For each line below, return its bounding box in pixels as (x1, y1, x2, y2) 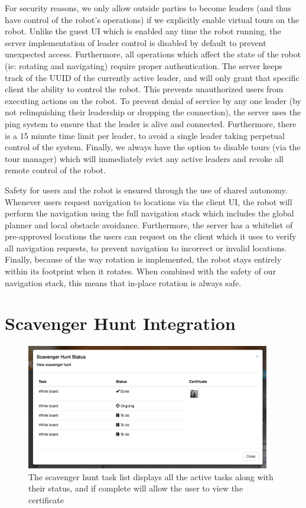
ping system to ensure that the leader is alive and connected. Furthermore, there (5, 117, 297, 130)
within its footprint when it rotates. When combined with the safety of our (5, 265, 276, 277)
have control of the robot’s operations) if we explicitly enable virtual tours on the (5, 13, 300, 25)
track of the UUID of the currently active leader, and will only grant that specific (5, 71, 300, 83)
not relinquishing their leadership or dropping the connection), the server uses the (5, 106, 301, 118)
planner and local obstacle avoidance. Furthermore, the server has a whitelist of (5, 218, 293, 231)
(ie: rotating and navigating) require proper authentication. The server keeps (5, 59, 282, 72)
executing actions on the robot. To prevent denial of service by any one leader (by (5, 94, 301, 106)
